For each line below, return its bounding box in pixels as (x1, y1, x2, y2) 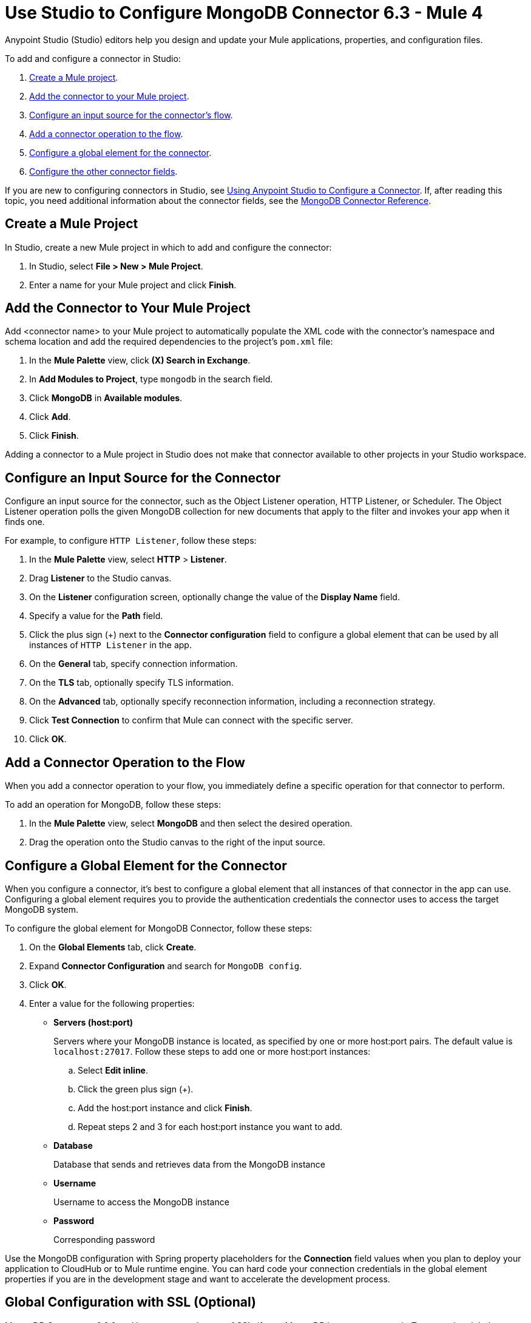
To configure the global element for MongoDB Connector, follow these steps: (5, 922, 313, 933)
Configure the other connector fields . (29, 166, 178, 177)
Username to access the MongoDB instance (53, 1196, 229, 1207)
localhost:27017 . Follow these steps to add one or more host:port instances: (53, 1046, 371, 1057)
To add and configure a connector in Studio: (5, 53, 181, 64)
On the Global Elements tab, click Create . (29, 941, 197, 952)
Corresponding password (53, 1234, 155, 1245)
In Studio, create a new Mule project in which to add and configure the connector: (5, 242, 332, 252)
